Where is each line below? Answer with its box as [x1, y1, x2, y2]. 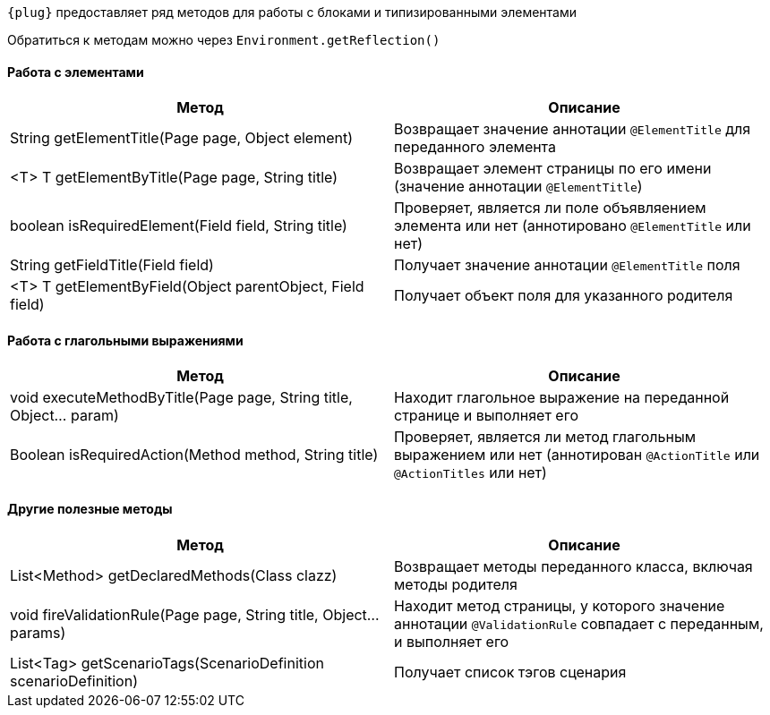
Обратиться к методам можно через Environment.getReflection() [7, 32, 441, 47]
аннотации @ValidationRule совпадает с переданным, [394, 614, 764, 633]
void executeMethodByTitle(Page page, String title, [10, 388, 353, 407]
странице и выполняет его [394, 406, 578, 425]
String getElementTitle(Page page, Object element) [10, 129, 354, 148]
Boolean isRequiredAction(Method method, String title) [10, 446, 379, 464]
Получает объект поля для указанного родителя [394, 286, 733, 305]
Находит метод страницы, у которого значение [394, 596, 725, 615]
